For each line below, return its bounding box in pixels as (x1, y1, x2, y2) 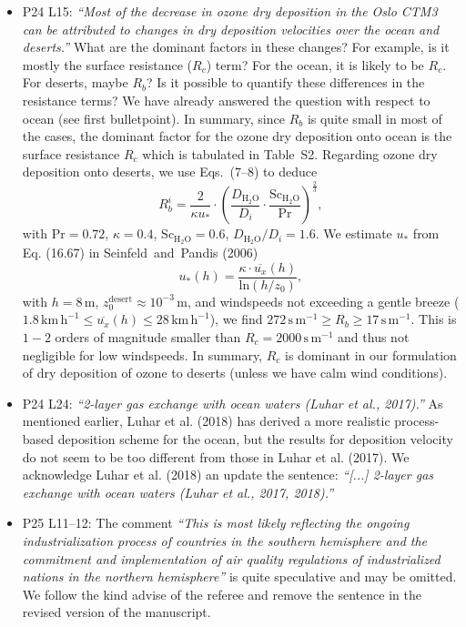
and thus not (338, 328, 410, 346)
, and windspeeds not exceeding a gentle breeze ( (187, 291, 460, 310)
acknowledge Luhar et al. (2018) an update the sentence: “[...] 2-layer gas (22, 465, 434, 484)
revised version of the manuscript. (22, 602, 211, 622)
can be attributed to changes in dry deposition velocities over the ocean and (22, 19, 440, 38)
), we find (209, 309, 263, 329)
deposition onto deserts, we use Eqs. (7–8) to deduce (22, 162, 318, 181)
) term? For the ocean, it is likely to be (206, 55, 424, 74)
